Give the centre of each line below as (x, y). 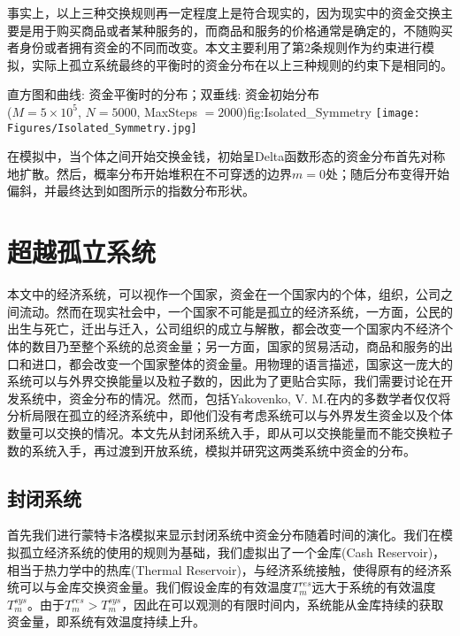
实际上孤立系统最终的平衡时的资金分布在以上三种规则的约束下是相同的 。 (242, 64)
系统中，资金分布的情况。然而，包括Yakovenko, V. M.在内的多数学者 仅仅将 (235, 398)
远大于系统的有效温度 (374, 587)
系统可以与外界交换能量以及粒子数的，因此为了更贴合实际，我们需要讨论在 (224, 381)
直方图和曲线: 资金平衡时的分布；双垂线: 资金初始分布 (164, 94)
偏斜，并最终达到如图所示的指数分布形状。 (131, 191)
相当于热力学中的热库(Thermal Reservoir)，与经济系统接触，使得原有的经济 (223, 569)
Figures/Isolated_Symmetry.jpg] (102, 128)
